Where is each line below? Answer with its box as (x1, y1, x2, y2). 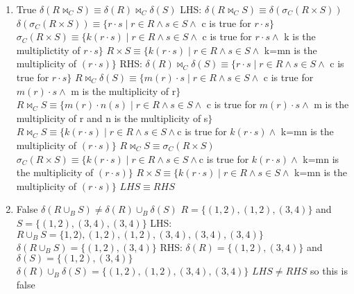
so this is (310, 263, 348, 278)
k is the (284, 29, 316, 44)
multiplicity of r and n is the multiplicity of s (16, 110, 208, 125)
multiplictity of (16, 42, 81, 57)
